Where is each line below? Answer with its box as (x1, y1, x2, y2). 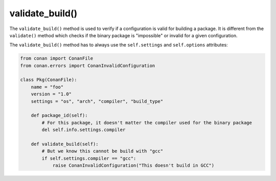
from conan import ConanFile (20, 56, 94, 61)
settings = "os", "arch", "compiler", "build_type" (31, 98, 164, 104)
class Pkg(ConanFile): (20, 77, 77, 83)
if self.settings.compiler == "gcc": (41, 156, 136, 161)
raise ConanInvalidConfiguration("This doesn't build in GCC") (52, 163, 215, 168)
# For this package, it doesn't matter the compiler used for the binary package (41, 120, 252, 125)
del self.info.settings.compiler (41, 127, 126, 133)
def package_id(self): (31, 113, 88, 118)
